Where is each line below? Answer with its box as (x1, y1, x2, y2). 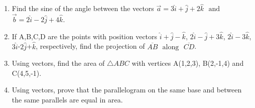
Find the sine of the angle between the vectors (12, 3, 154, 14)
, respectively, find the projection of (36, 41, 145, 51)
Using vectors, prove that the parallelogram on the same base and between (12, 84, 242, 95)
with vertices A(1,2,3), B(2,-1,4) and (132, 58, 244, 68)
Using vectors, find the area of (12, 58, 105, 68)
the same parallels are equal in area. (12, 94, 123, 105)
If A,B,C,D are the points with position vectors (12, 31, 158, 41)
